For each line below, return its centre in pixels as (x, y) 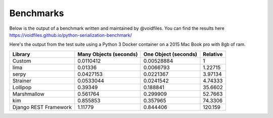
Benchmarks (37, 13)
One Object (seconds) (170, 54)
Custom (22, 61)
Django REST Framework (42, 107)
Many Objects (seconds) (108, 54)
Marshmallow (29, 94)
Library (21, 54)
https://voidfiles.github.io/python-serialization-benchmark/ (71, 35)
